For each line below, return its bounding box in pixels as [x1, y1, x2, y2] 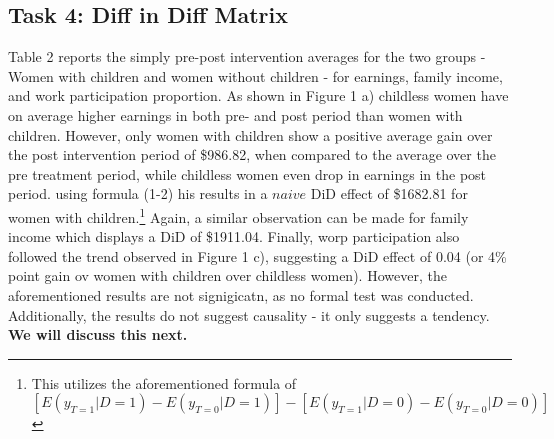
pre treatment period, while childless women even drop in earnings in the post [8, 163, 487, 184]
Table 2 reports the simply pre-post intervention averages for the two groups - [8, 46, 486, 67]
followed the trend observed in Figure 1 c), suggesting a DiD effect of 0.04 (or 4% [8, 245, 507, 266]
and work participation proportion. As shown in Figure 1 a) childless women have [8, 85, 509, 106]
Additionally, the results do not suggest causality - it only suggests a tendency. [8, 304, 490, 325]
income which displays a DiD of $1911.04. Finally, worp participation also [8, 226, 460, 247]
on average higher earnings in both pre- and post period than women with [8, 104, 463, 125]
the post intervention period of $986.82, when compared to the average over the [8, 144, 496, 165]
